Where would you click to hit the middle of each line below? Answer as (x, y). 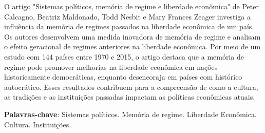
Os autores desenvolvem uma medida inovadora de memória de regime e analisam (132, 36)
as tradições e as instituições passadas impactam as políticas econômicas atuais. (130, 97)
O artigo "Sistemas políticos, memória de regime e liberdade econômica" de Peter (131, 6)
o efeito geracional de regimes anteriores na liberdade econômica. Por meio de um (132, 46)
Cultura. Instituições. (38, 124)
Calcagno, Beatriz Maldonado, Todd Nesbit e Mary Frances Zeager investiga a (127, 16)
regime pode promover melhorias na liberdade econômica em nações (111, 66)
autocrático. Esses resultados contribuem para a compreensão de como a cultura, (131, 87)
